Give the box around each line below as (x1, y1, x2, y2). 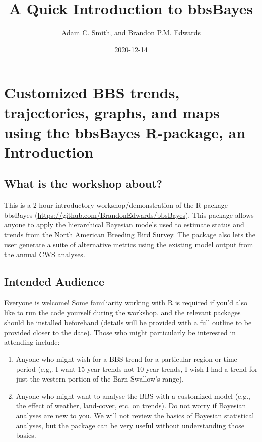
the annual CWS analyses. (4, 249, 85, 260)
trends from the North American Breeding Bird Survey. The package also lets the (4, 229, 256, 240)
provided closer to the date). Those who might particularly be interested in (4, 327, 236, 337)
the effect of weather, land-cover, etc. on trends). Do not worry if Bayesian (16, 400, 246, 411)
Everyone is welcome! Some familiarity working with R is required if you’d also (4, 297, 248, 308)
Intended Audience (4, 274, 105, 289)
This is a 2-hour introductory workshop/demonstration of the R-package (4, 200, 228, 210)
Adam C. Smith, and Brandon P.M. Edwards (61, 27, 201, 38)
